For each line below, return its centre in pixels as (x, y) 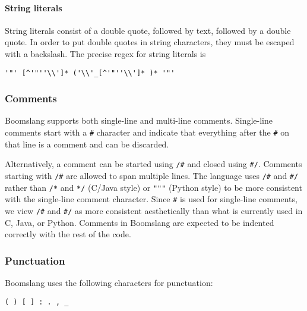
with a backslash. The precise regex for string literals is (105, 53)
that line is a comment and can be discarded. (87, 144)
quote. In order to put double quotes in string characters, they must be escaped (150, 42)
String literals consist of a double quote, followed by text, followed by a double (148, 30)
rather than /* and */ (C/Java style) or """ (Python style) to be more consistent (153, 187)
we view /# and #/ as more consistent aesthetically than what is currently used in (154, 210)
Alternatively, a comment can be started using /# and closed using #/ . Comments (153, 164)
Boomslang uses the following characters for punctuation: (109, 282)
